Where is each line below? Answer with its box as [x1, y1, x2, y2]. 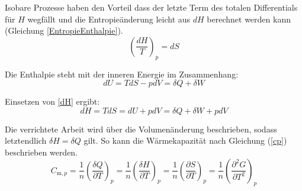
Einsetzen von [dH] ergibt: [5, 95, 100, 108]
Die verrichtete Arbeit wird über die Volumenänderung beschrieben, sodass [5, 122, 277, 135]
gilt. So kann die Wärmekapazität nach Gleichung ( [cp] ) [83, 134, 287, 147]
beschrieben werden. [5, 145, 78, 158]
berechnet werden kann [207, 12, 291, 25]
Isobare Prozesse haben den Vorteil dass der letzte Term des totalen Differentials [5, 1, 298, 13]
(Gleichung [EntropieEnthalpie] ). [5, 24, 123, 37]
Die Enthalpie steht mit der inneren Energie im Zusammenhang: [5, 67, 239, 80]
